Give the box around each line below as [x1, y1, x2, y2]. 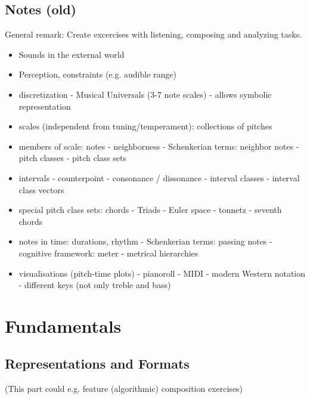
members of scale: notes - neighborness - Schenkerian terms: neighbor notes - [18, 140, 299, 152]
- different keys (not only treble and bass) [18, 279, 171, 291]
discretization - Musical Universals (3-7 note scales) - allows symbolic [18, 88, 272, 100]
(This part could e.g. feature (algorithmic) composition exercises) [5, 382, 243, 395]
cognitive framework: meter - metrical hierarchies [18, 246, 199, 259]
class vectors [18, 183, 64, 196]
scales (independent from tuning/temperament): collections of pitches [18, 120, 272, 132]
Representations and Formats [5, 354, 190, 373]
